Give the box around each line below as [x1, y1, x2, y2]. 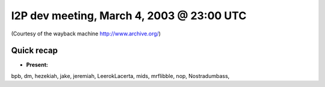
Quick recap [11, 46, 58, 56]
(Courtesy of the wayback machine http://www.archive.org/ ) [11, 30, 161, 37]
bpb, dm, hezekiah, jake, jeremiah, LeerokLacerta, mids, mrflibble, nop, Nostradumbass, [11, 72, 230, 79]
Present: [26, 61, 48, 68]
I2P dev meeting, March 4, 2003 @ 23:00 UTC [11, 9, 247, 22]
